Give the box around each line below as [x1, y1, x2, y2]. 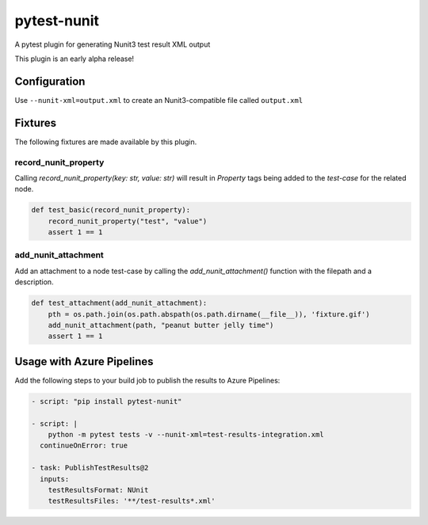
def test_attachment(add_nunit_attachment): [31, 299, 208, 308]
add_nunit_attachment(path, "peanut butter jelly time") [48, 321, 274, 329]
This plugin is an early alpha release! [14, 54, 135, 63]
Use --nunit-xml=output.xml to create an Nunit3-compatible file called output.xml [14, 95, 304, 105]
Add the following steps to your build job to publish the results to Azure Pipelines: [14, 375, 281, 385]
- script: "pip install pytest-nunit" [31, 397, 182, 405]
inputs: [40, 474, 70, 483]
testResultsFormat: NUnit [48, 485, 149, 494]
